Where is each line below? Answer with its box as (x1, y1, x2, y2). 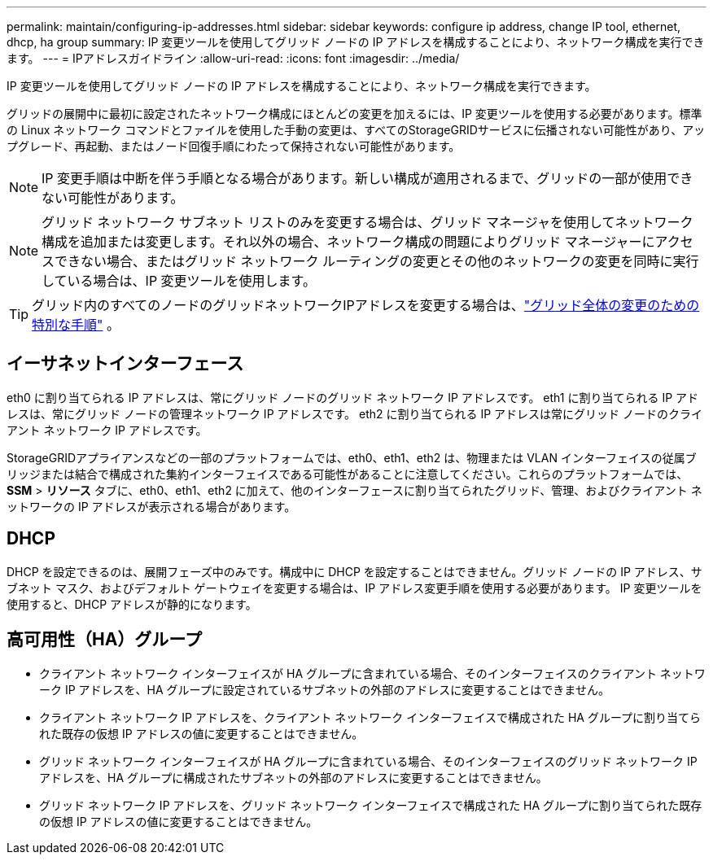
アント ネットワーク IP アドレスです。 (7, 422, 208, 437)
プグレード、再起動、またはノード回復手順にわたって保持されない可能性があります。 (7, 139, 461, 153)
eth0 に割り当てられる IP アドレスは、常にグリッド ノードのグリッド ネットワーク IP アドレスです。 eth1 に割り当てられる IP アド (7, 390, 699, 404)
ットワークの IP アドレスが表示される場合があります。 (7, 499, 296, 514)
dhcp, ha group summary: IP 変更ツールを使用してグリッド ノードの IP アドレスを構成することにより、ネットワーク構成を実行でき (7, 35, 705, 49)
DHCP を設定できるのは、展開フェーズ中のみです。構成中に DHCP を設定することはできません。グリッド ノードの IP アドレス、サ (7, 564, 702, 579)
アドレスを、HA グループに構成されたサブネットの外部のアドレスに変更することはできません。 (39, 770, 548, 785)
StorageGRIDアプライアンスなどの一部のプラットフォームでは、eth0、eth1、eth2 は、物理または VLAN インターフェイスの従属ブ (7, 450, 697, 465)
